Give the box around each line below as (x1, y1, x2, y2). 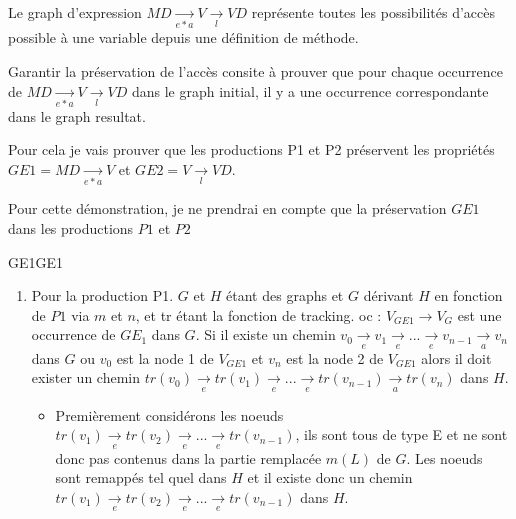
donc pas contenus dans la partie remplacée (55, 447, 322, 468)
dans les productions (8, 217, 134, 238)
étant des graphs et (226, 285, 344, 306)
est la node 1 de (116, 347, 214, 368)
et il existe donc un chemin (247, 467, 413, 488)
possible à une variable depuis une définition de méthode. (8, 27, 359, 48)
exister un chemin (31, 367, 141, 388)
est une (457, 304, 502, 325)
